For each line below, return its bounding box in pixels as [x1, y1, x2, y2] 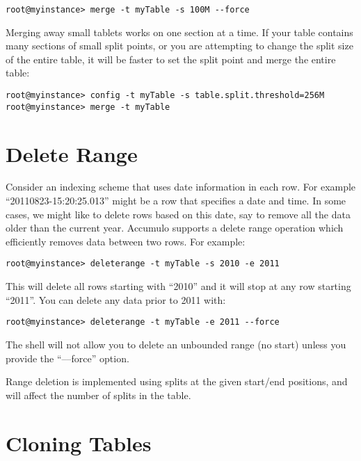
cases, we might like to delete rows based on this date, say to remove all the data [6, 207, 351, 221]
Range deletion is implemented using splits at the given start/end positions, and [6, 374, 348, 389]
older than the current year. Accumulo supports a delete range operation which [6, 220, 344, 235]
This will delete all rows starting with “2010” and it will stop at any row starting [6, 279, 351, 293]
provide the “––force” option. [6, 350, 129, 365]
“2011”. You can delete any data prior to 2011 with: [6, 292, 226, 307]
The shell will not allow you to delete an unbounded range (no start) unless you [6, 337, 346, 351]
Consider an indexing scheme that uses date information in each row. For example [6, 179, 356, 194]
